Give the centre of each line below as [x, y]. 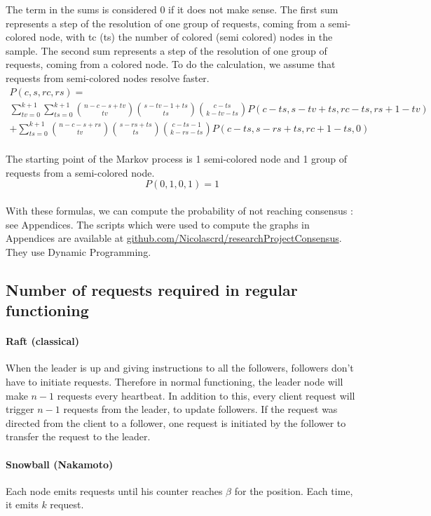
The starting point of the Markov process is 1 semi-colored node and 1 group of [177, 159]
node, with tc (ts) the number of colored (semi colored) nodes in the [186, 37]
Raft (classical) [43, 341]
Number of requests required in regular [152, 289]
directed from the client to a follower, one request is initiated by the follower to [176, 422]
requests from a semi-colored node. [80, 172]
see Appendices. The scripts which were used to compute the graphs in [158, 224]
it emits [22, 504]
